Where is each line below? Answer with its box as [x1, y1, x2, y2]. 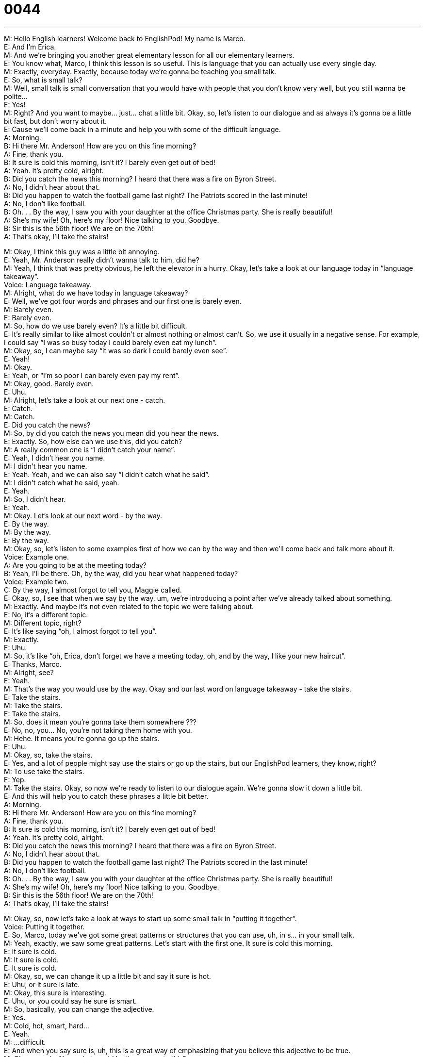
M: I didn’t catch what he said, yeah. [4, 478, 119, 487]
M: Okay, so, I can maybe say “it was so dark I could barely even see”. [4, 346, 228, 355]
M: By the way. [4, 528, 51, 536]
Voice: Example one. [4, 552, 69, 561]
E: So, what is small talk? [4, 75, 82, 84]
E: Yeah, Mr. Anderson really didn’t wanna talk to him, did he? [4, 255, 199, 264]
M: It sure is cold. [4, 955, 59, 964]
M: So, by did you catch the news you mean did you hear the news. [4, 429, 219, 437]
